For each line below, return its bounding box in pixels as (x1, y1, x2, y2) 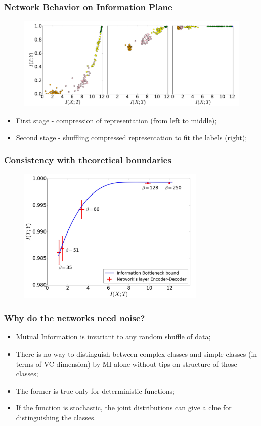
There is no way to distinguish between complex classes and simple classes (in (16, 348, 257, 359)
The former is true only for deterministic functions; (16, 385, 175, 396)
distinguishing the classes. (16, 412, 96, 422)
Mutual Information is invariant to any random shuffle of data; (16, 331, 211, 342)
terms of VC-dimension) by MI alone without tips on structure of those (16, 358, 237, 369)
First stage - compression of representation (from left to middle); (16, 114, 217, 125)
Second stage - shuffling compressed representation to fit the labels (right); (16, 132, 247, 142)
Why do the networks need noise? (4, 312, 145, 324)
